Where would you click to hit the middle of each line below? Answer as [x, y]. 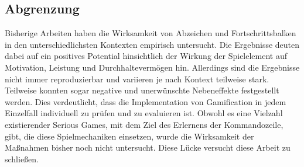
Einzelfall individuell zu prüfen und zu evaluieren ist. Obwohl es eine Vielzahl [144, 113]
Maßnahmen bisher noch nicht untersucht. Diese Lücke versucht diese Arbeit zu [148, 147]
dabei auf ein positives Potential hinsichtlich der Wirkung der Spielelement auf [146, 56]
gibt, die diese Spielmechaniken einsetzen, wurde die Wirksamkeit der [129, 136]
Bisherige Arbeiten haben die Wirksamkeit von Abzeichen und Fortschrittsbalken [151, 33]
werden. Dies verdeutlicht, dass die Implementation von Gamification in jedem [146, 101]
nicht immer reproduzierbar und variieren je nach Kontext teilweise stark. [137, 79]
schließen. [22, 159]
